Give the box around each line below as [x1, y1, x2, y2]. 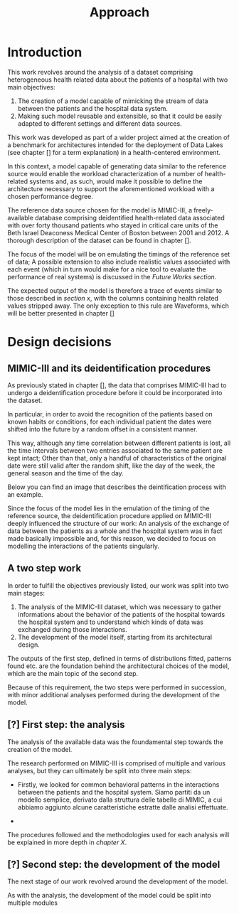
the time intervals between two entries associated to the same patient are [7, 446, 223, 455]
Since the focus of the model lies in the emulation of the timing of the [7, 504, 210, 512]
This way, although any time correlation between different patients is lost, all [7, 439, 231, 447]
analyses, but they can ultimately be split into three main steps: [7, 766, 192, 775]
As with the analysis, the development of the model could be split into [7, 891, 211, 900]
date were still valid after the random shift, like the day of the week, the [7, 461, 216, 470]
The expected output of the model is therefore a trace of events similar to [7, 286, 223, 295]
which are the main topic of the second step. [7, 669, 139, 677]
